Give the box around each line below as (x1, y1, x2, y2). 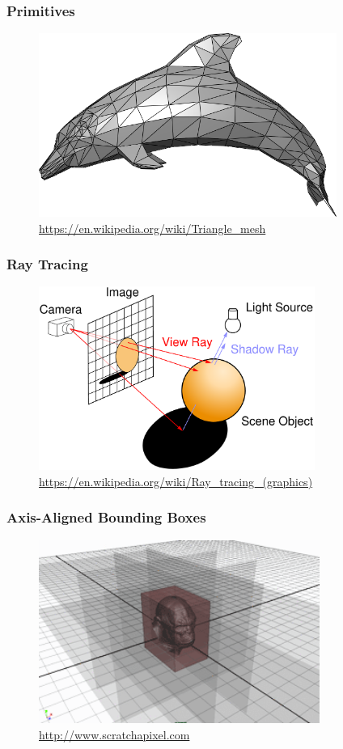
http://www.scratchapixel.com (39, 726, 190, 743)
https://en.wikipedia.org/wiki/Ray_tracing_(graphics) (39, 472, 313, 489)
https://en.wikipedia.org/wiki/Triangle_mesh (39, 219, 266, 236)
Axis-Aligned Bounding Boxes (6, 507, 206, 527)
